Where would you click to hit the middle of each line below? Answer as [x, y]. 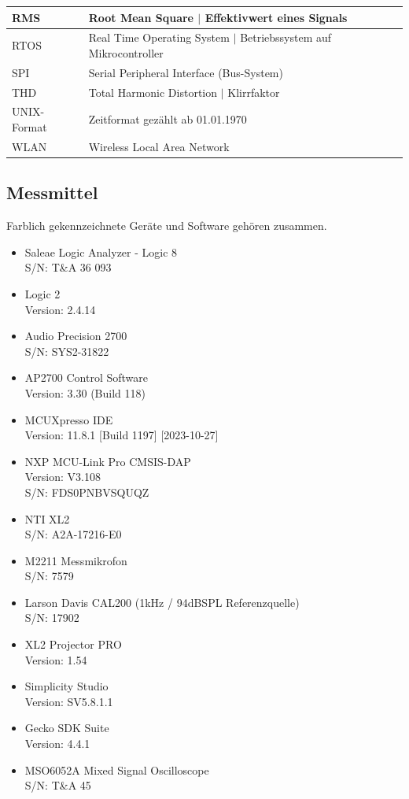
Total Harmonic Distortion [153, 92]
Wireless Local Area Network [159, 146]
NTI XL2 [47, 518]
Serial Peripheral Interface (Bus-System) [186, 72]
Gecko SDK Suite [67, 728]
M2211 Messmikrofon [76, 560]
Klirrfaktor [254, 92]
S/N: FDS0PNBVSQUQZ [87, 492]
